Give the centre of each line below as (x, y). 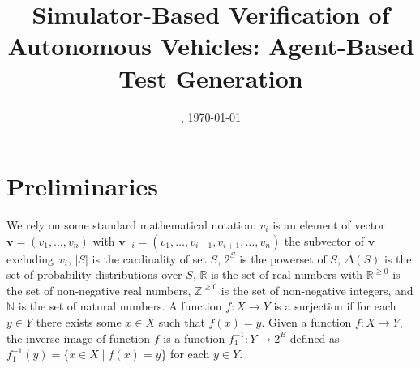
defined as (315, 338)
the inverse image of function (79, 338)
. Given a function (306, 322)
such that (182, 322)
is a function (194, 338)
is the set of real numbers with (287, 274)
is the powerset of (283, 258)
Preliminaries (82, 186)
